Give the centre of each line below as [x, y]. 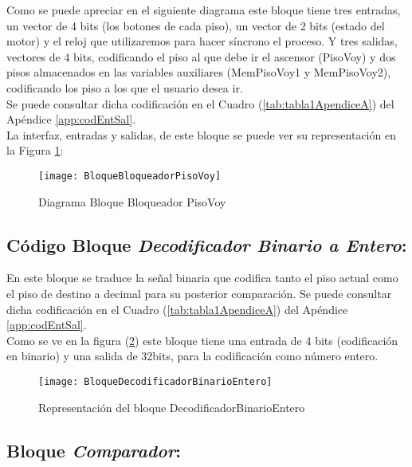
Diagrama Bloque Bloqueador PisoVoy [132, 201]
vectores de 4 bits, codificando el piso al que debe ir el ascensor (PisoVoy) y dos [201, 56]
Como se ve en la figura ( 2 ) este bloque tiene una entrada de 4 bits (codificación [202, 340]
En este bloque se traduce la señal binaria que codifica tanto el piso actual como [202, 278]
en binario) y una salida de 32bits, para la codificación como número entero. [192, 356]
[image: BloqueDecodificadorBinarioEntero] [155, 381]
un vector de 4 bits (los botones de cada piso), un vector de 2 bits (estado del [196, 25]
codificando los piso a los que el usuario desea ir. [125, 87]
